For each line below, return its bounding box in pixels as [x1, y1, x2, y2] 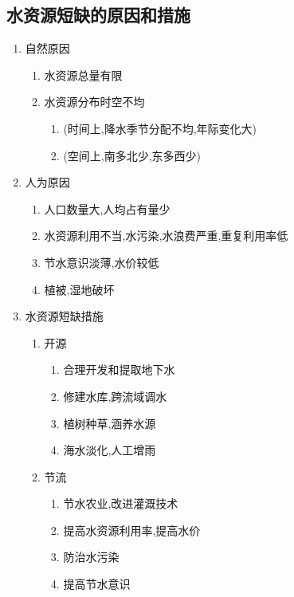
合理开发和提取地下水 [63, 361, 175, 378]
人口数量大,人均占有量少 [44, 200, 171, 217]
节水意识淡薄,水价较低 [44, 253, 159, 270]
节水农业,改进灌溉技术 [63, 495, 178, 512]
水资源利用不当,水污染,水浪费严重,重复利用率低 [44, 227, 288, 244]
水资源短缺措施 [25, 308, 104, 324]
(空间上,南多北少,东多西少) [63, 147, 202, 163]
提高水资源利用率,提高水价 [63, 521, 201, 538]
